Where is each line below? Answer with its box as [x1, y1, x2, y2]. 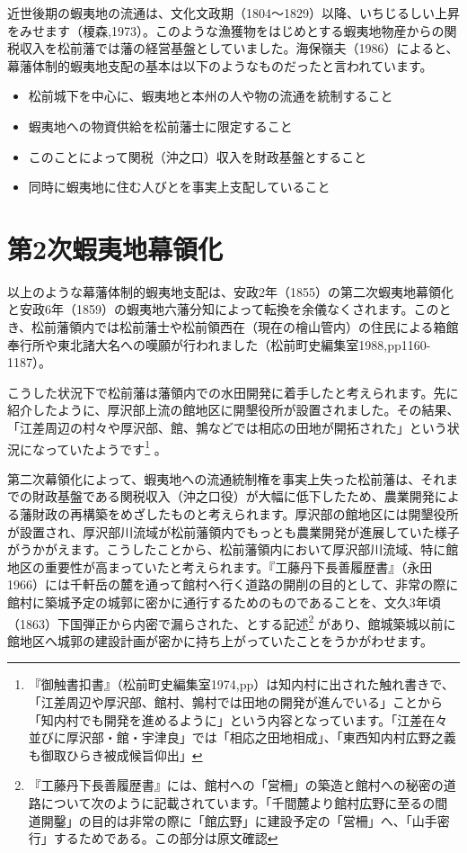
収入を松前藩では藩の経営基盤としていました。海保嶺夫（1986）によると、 [19, 39, 459, 58]
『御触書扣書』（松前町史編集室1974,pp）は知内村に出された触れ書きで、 [28, 675, 454, 694]
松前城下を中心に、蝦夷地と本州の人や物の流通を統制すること [28, 86, 393, 105]
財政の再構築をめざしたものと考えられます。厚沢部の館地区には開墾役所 [31, 505, 459, 524]
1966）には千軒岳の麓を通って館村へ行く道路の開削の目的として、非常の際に [7, 575, 459, 594]
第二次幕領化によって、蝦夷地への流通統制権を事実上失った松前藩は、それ [7, 469, 446, 488]
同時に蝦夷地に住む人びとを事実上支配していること [28, 177, 330, 196]
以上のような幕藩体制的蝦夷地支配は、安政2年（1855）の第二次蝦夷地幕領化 [7, 282, 454, 301]
